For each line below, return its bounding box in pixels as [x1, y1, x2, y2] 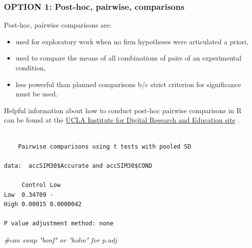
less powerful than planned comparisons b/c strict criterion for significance [15, 79, 241, 89]
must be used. [15, 89, 58, 99]
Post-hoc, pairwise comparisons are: [4, 20, 112, 30]
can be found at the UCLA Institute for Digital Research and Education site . [4, 115, 240, 125]
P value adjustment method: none [4, 220, 113, 227]
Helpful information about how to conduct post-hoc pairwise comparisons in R [4, 105, 242, 115]
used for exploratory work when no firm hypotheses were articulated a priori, [15, 36, 249, 46]
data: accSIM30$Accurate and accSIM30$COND [4, 162, 152, 169]
